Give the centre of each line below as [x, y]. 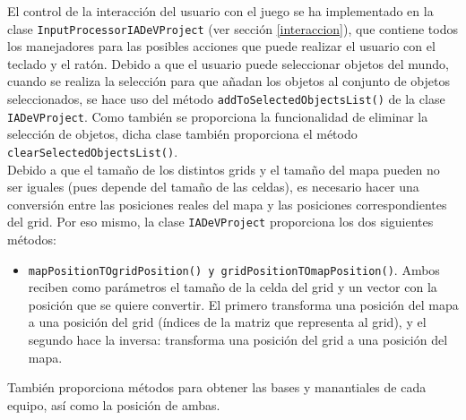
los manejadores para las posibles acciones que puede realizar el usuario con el [221, 46]
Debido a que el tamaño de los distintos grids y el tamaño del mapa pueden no [224, 169]
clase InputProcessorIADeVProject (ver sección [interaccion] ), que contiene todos [233, 28]
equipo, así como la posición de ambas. [114, 404]
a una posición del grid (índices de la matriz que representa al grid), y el [227, 322]
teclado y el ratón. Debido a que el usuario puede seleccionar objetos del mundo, [228, 63]
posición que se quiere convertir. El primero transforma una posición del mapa [243, 304]
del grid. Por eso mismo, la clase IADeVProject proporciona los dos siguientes [220, 222]
